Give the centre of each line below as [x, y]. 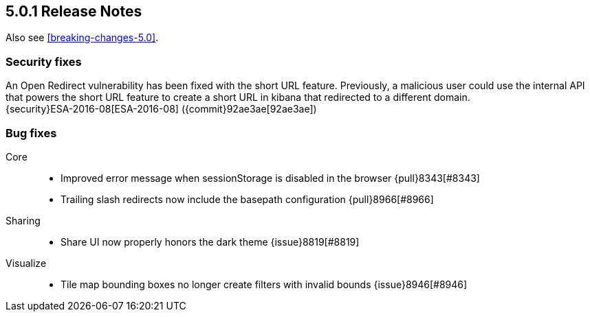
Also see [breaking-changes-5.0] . [82, 38]
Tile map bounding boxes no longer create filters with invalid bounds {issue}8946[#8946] [264, 284]
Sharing [23, 220]
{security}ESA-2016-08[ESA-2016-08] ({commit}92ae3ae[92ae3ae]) [161, 109]
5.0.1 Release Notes [74, 11]
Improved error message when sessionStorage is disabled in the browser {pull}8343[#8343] [270, 178]
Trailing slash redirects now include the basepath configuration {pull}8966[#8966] [247, 199]
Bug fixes [31, 133]
